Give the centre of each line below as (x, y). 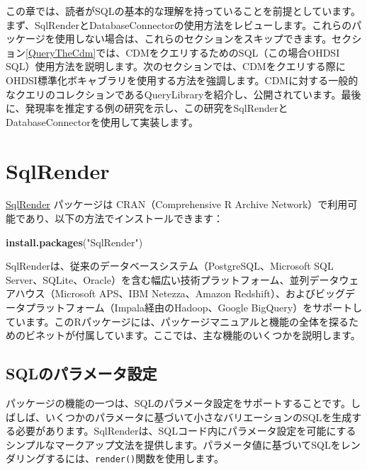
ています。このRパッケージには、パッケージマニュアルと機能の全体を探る (177, 321)
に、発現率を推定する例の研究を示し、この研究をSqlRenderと (147, 108)
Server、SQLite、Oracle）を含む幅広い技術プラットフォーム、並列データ (173, 279)
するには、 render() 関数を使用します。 (134, 458)
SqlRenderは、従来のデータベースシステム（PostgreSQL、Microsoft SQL (170, 266)
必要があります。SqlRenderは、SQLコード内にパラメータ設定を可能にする (186, 431)
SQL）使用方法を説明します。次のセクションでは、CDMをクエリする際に (176, 66)
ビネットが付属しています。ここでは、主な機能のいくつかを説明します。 (193, 335)
